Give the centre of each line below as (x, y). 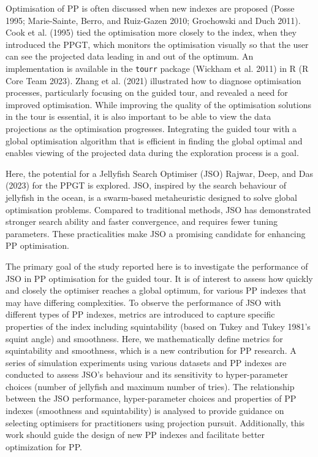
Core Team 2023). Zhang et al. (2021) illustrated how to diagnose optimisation (153, 80)
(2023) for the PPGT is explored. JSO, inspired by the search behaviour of (146, 185)
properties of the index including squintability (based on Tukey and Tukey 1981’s (158, 326)
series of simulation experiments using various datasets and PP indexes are (146, 362)
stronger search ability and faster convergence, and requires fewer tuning (142, 221)
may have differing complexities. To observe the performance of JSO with (143, 302)
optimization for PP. (44, 446)
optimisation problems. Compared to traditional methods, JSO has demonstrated (158, 209)
